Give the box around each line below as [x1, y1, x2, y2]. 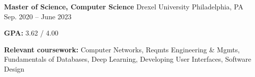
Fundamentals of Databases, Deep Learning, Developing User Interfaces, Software [4, 54, 252, 64]
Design [4, 63, 25, 74]
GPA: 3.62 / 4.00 [4, 28, 58, 38]
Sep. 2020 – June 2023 [4, 11, 72, 21]
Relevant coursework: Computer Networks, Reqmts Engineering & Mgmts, [4, 44, 240, 54]
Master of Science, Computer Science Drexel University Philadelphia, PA [4, 1, 244, 11]
